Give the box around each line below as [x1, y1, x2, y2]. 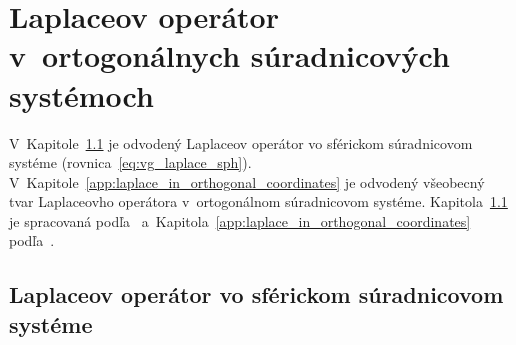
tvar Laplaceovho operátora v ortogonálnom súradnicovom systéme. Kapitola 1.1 [9, 191, 508, 212]
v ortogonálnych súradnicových [9, 35, 450, 76]
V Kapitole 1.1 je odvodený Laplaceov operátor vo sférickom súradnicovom [9, 132, 473, 153]
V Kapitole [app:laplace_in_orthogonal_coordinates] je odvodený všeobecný [9, 171, 485, 192]
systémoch [9, 74, 154, 115]
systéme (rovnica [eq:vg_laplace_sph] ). [9, 152, 252, 173]
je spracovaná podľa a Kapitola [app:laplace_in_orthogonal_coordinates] [9, 210, 471, 231]
